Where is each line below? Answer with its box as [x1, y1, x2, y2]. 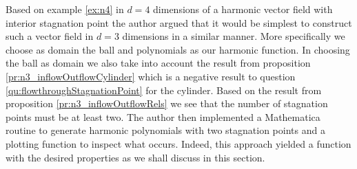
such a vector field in [6, 29, 94, 43]
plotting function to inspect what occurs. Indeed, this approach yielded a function [6, 136, 351, 150]
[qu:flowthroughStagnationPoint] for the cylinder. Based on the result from [6, 82, 322, 97]
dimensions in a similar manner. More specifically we [122, 29, 345, 43]
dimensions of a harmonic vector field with [153, 2, 333, 16]
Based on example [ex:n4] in [6, 2, 124, 16]
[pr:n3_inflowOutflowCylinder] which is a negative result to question [6, 69, 296, 83]
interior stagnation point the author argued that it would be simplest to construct [6, 15, 352, 30]
